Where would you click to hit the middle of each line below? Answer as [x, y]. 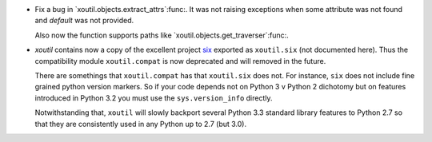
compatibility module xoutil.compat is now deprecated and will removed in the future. [180, 61]
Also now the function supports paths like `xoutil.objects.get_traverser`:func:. [162, 35]
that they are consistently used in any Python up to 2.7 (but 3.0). [141, 124]
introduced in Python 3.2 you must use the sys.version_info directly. [154, 98]
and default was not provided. [84, 21]
